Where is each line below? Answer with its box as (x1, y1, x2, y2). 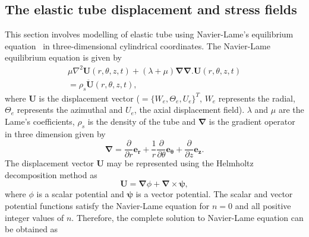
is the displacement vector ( (39, 91, 140, 104)
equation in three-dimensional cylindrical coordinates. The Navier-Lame (5, 39, 270, 52)
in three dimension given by (5, 127, 106, 140)
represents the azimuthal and (17, 103, 123, 116)
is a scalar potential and (36, 188, 124, 200)
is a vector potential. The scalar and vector (135, 188, 293, 200)
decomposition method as (5, 168, 97, 181)
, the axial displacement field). (134, 103, 245, 116)
